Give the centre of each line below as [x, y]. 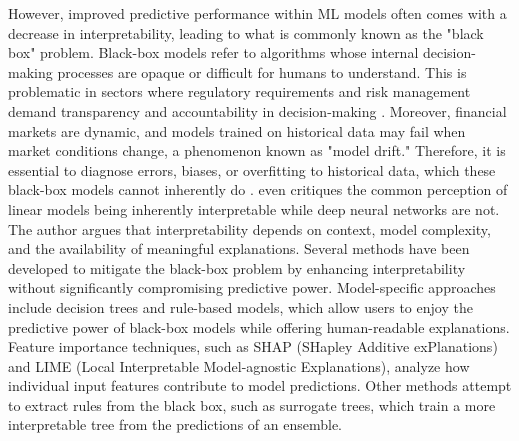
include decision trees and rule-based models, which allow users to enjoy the [240, 306]
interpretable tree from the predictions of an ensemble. [175, 424]
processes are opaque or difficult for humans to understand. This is [262, 71]
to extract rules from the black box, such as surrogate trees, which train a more [252, 404]
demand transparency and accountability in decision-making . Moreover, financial [257, 110]
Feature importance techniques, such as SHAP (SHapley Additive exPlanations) [253, 346]
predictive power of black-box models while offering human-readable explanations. [259, 326]
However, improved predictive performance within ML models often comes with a [257, 13]
